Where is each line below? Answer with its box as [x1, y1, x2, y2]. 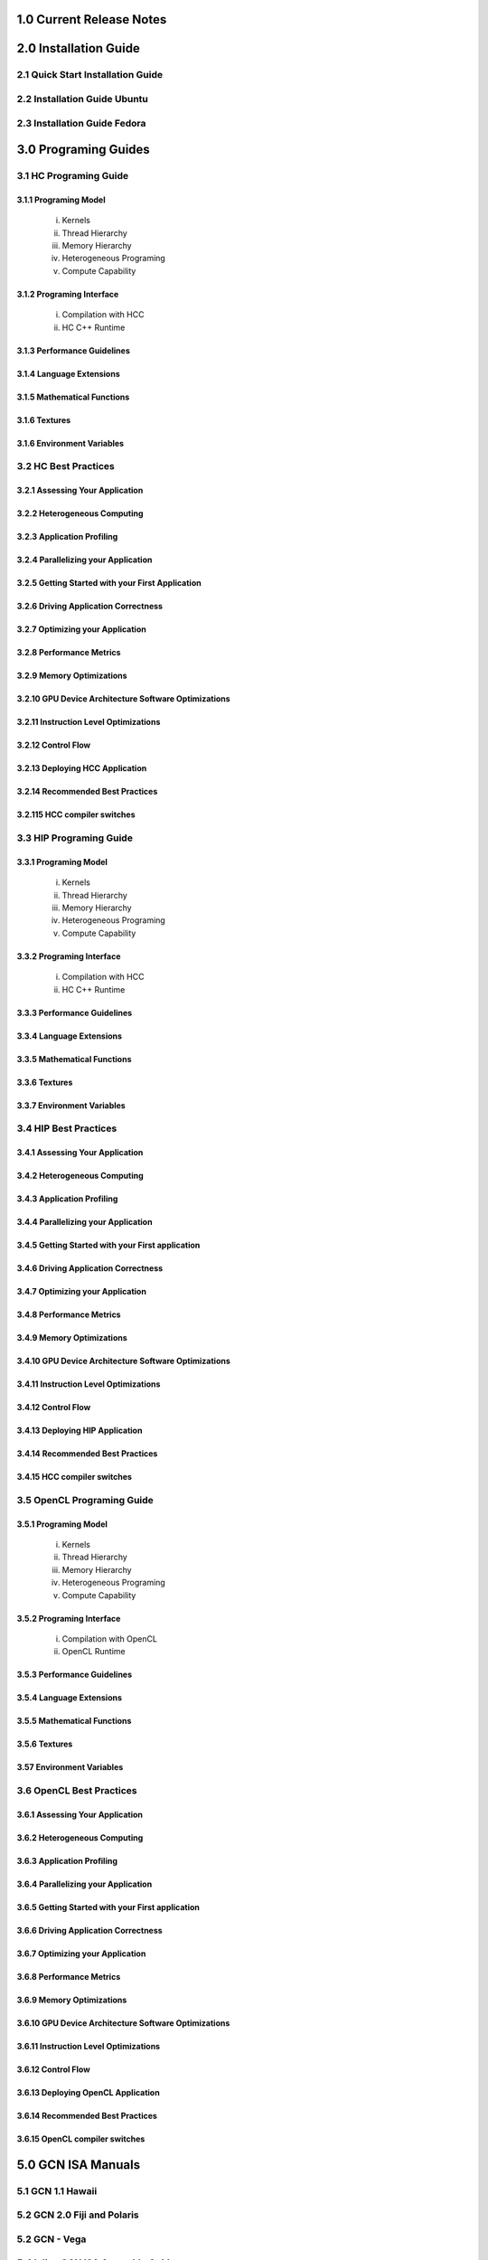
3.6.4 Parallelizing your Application [16, 1879, 153, 1889]
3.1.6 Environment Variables [16, 438, 125, 448]
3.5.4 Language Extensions [16, 1692, 122, 1703]
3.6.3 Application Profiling [16, 1855, 117, 1866]
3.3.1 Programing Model [16, 856, 108, 867]
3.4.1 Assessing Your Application [16, 1147, 144, 1158]
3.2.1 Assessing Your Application [16, 485, 144, 496]
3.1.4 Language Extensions [16, 368, 121, 379]
